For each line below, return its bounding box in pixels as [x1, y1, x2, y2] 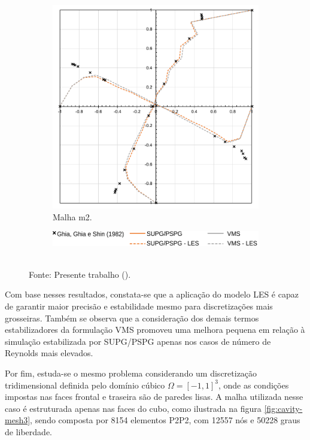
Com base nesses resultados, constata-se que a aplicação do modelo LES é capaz [5, 288, 299, 301]
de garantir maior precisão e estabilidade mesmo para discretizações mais [5, 299, 273, 312]
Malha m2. [53, 210, 92, 223]
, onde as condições [218, 378, 289, 391]
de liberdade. [5, 425, 53, 438]
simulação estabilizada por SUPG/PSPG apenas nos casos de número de [5, 335, 271, 347]
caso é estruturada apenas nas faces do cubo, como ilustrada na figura [5, 402, 262, 414]
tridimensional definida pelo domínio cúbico [5, 378, 165, 391]
